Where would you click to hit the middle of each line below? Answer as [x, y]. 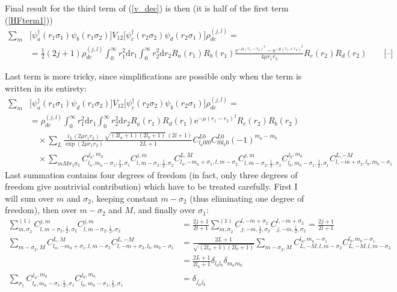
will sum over [29, 198]
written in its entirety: [46, 88]
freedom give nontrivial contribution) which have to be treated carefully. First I [151, 186]
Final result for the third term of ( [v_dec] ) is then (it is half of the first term [147, 8]
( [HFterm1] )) [29, 20]
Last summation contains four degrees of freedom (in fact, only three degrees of [151, 174]
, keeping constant [125, 198]
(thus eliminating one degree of [247, 198]
